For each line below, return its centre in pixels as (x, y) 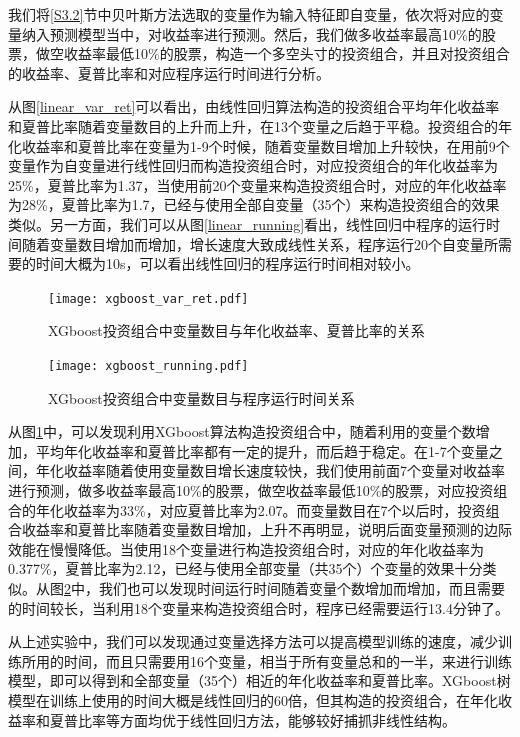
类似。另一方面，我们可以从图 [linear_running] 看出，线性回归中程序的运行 (247, 223)
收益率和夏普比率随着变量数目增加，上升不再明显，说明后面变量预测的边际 (266, 529)
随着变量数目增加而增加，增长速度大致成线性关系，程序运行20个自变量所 (259, 243)
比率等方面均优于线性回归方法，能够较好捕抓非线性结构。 (266, 719)
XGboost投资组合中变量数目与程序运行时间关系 (201, 397)
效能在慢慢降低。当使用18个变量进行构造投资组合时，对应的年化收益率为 (246, 548)
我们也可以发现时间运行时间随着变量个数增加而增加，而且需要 (301, 587)
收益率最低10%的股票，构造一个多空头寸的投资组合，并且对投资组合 (286, 53)
